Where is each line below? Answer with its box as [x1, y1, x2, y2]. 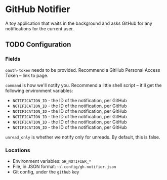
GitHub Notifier [5, 4, 70, 15]
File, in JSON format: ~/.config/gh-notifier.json [12, 163, 116, 169]
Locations [5, 147, 30, 154]
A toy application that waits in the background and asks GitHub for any [5, 20, 153, 26]
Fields [5, 56, 21, 63]
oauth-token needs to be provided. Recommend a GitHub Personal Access [5, 67, 160, 73]
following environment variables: [5, 87, 73, 94]
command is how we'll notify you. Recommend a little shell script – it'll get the [5, 82, 162, 88]
